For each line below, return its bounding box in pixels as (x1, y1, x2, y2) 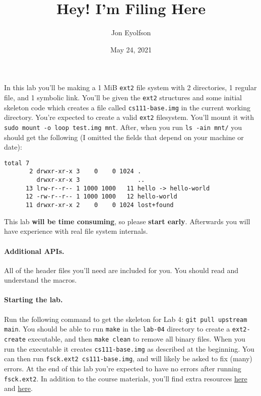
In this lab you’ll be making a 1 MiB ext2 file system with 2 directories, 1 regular (4, 82, 257, 93)
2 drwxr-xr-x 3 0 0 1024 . (29, 168, 142, 175)
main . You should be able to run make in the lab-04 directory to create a (4, 323, 230, 334)
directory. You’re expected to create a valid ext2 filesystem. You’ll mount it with (4, 112, 254, 122)
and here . (4, 383, 33, 393)
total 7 (4, 159, 30, 167)
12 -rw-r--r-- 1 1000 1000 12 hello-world (25, 193, 177, 201)
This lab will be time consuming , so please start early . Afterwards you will (4, 216, 250, 226)
